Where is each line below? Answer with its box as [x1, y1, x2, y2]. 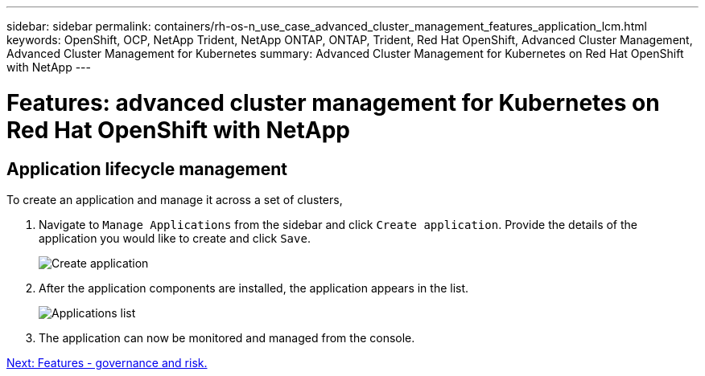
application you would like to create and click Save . [39, 231, 311, 245]
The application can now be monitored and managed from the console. [39, 330, 415, 345]
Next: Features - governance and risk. [6, 355, 208, 370]
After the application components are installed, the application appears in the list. [39, 280, 469, 295]
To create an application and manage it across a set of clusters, [6, 192, 343, 206]
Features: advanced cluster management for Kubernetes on [6, 88, 660, 116]
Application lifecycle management [6, 158, 288, 179]
